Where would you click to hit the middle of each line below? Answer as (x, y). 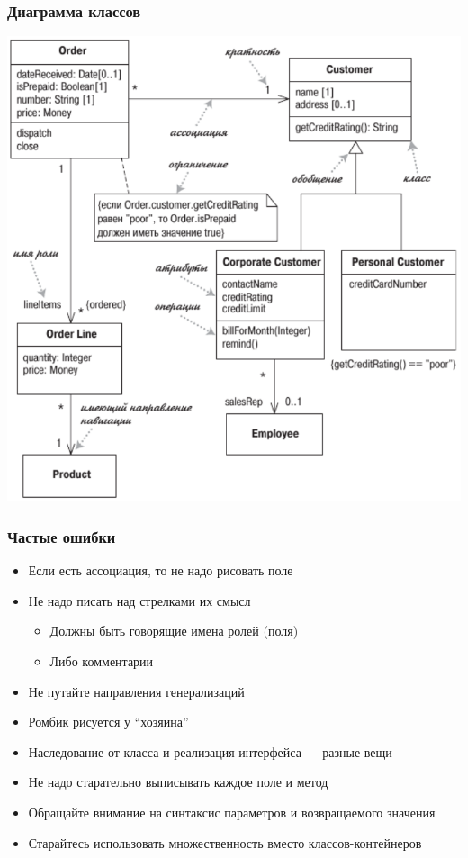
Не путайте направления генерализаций (136, 691)
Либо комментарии (102, 660)
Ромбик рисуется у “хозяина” (108, 722)
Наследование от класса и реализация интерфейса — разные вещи (210, 751)
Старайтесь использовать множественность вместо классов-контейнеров (225, 842)
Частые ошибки (62, 536)
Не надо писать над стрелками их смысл (139, 600)
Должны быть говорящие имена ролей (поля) (174, 631)
